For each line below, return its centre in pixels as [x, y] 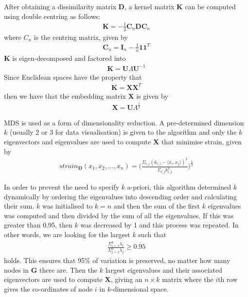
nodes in [17, 270]
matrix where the [188, 279]
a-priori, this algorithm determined [179, 186]
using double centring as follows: [52, 16]
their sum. [19, 206]
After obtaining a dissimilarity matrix [60, 6]
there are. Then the [69, 270]
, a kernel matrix [149, 6]
